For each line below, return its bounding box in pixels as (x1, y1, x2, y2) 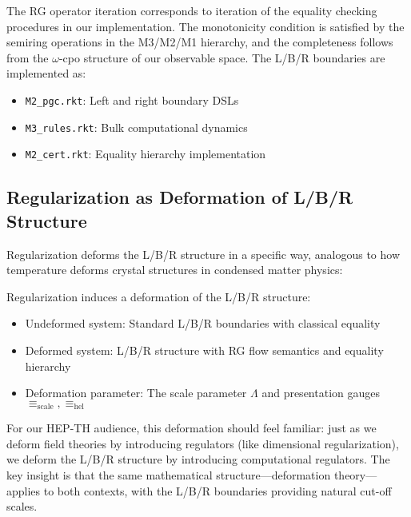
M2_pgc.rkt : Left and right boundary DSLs (25, 91, 239, 108)
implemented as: (6, 65, 86, 82)
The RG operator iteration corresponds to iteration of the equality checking (6, 2, 377, 18)
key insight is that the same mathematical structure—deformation (6, 466, 331, 483)
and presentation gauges (261, 384, 380, 401)
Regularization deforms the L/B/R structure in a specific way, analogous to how (6, 245, 400, 262)
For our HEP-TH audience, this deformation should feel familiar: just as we (6, 420, 377, 436)
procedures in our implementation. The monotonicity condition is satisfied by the (6, 18, 405, 34)
